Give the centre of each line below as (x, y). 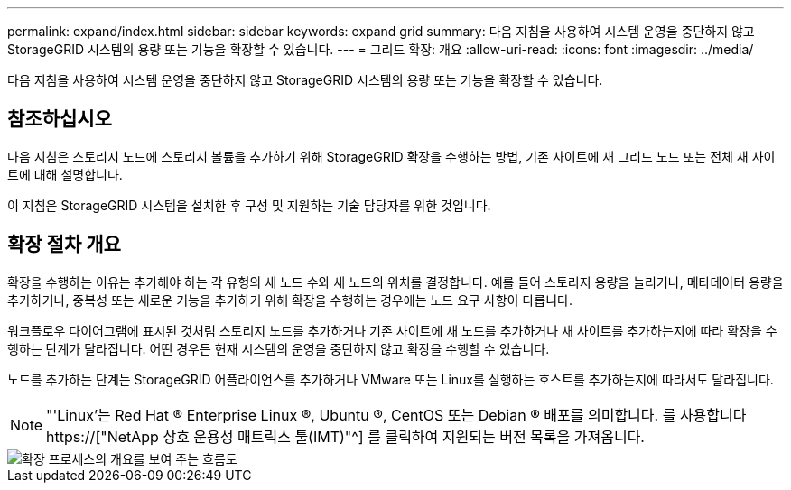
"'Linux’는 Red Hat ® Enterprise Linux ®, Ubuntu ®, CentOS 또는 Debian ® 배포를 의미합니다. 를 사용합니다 (396, 415)
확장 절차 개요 (64, 245)
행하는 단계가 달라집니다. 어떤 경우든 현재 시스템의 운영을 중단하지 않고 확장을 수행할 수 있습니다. (279, 348)
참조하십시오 (60, 119)
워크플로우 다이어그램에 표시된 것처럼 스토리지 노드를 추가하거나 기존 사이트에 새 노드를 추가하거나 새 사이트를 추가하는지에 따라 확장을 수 (392, 330)
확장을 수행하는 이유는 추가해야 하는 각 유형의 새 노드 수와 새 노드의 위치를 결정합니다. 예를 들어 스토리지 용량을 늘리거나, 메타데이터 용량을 (395, 282)
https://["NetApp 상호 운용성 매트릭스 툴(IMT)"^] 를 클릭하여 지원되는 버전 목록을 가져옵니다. (345, 436)
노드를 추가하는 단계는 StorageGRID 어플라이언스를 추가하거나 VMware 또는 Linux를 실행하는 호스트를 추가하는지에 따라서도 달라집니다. (391, 379)
